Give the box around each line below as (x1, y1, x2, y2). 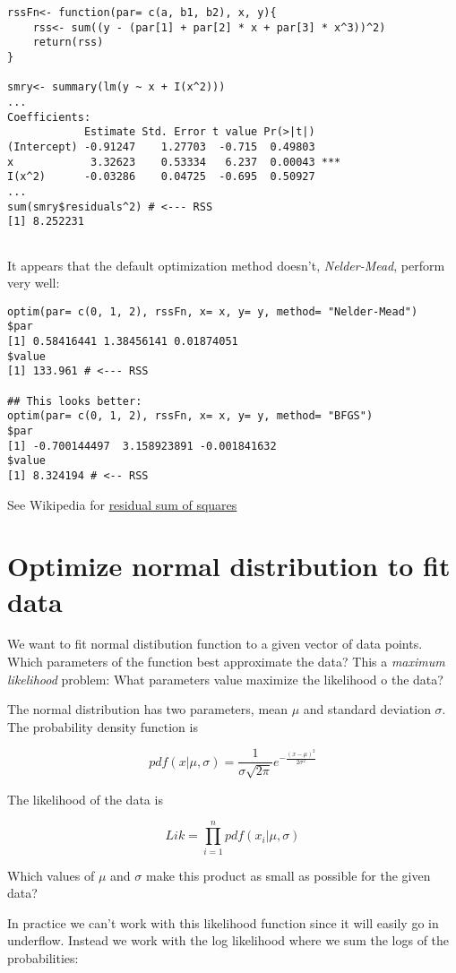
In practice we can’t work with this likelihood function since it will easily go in (7, 913, 439, 932)
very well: (7, 273, 60, 292)
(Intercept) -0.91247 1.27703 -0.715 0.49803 (7, 140, 315, 153)
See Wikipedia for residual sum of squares (7, 495, 237, 513)
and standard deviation (303, 700, 431, 719)
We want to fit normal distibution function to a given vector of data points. (7, 634, 423, 653)
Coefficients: (7, 110, 91, 124)
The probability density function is (7, 717, 198, 736)
